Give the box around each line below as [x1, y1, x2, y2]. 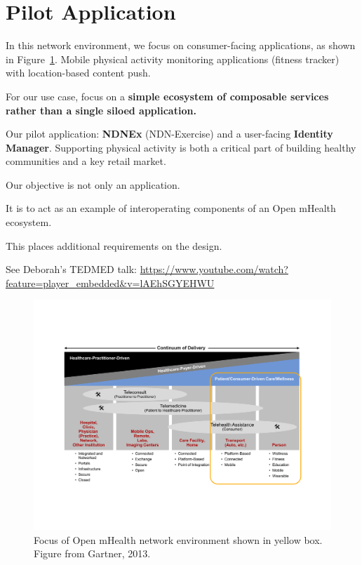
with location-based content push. [6, 65, 151, 80]
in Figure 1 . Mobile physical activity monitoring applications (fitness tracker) [6, 51, 340, 66]
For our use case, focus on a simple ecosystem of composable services [6, 88, 329, 103]
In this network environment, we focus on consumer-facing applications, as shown [6, 38, 356, 53]
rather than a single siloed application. [6, 102, 196, 117]
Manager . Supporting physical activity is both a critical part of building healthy [6, 140, 356, 154]
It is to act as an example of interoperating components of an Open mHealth [6, 201, 336, 215]
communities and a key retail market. [6, 154, 166, 168]
